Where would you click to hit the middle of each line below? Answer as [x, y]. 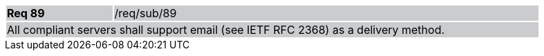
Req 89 [26, 13]
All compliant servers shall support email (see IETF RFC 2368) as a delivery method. [226, 30]
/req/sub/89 [146, 13]
